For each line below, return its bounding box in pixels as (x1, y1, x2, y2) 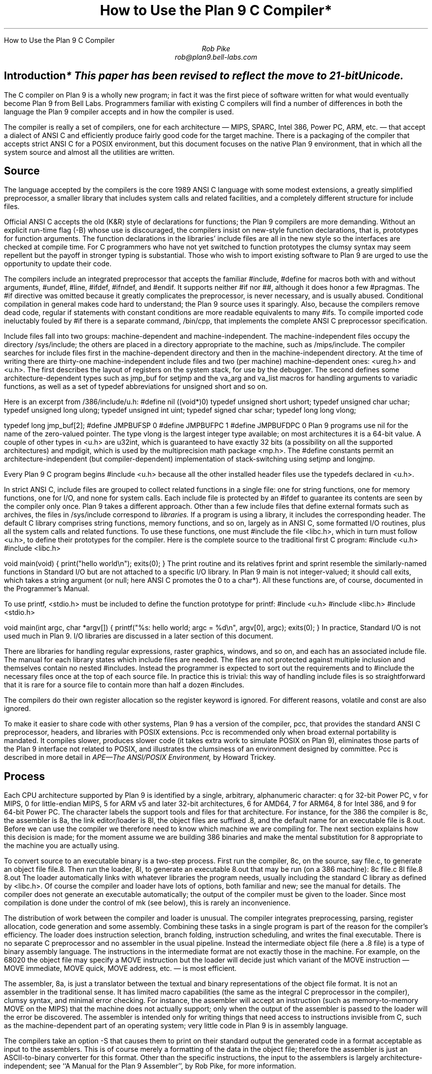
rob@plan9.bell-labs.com (175, 52, 257, 61)
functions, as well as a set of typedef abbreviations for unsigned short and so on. (4, 382, 268, 391)
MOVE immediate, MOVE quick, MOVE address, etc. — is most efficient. (4, 964, 237, 973)
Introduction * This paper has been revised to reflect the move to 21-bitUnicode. (4, 70, 404, 82)
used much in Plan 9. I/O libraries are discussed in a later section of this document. (4, 632, 273, 641)
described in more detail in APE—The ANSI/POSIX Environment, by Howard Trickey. (4, 753, 276, 762)
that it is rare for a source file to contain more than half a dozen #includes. (4, 680, 245, 689)
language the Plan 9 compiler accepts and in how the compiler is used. (4, 107, 234, 116)
